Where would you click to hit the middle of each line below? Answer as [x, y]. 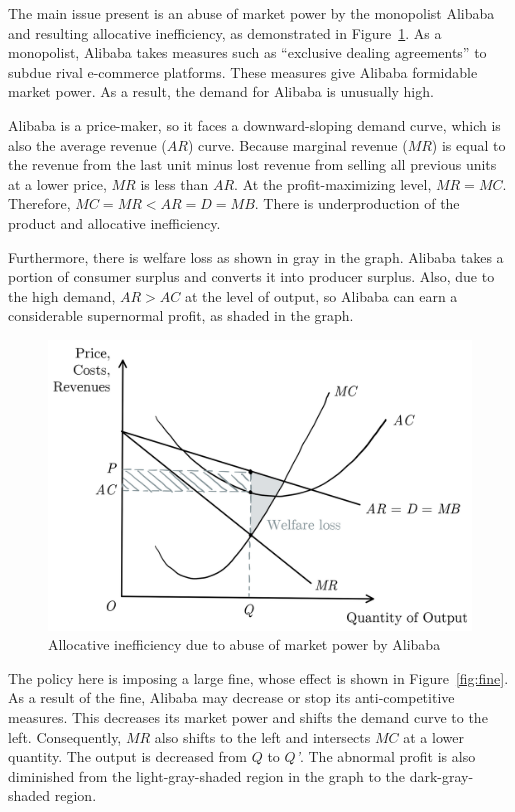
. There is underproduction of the [357, 203]
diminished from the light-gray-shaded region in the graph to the [207, 775]
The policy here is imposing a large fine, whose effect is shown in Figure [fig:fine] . [258, 677]
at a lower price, [57, 183]
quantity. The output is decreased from [128, 756]
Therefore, [39, 203]
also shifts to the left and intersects [262, 736]
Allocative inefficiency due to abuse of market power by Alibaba [244, 644]
